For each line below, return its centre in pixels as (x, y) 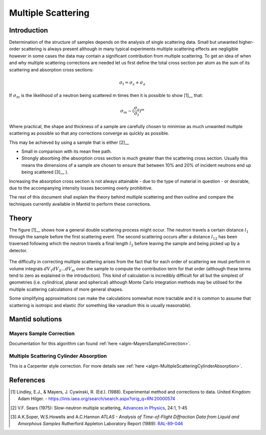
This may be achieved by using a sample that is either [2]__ (69, 142)
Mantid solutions (35, 319)
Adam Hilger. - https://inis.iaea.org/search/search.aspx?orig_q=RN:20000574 (97, 399)
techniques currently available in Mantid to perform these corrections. (80, 204)
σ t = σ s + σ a (132, 83)
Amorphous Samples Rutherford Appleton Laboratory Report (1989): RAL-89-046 (100, 424)
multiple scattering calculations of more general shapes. (66, 289)
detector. (18, 250)
